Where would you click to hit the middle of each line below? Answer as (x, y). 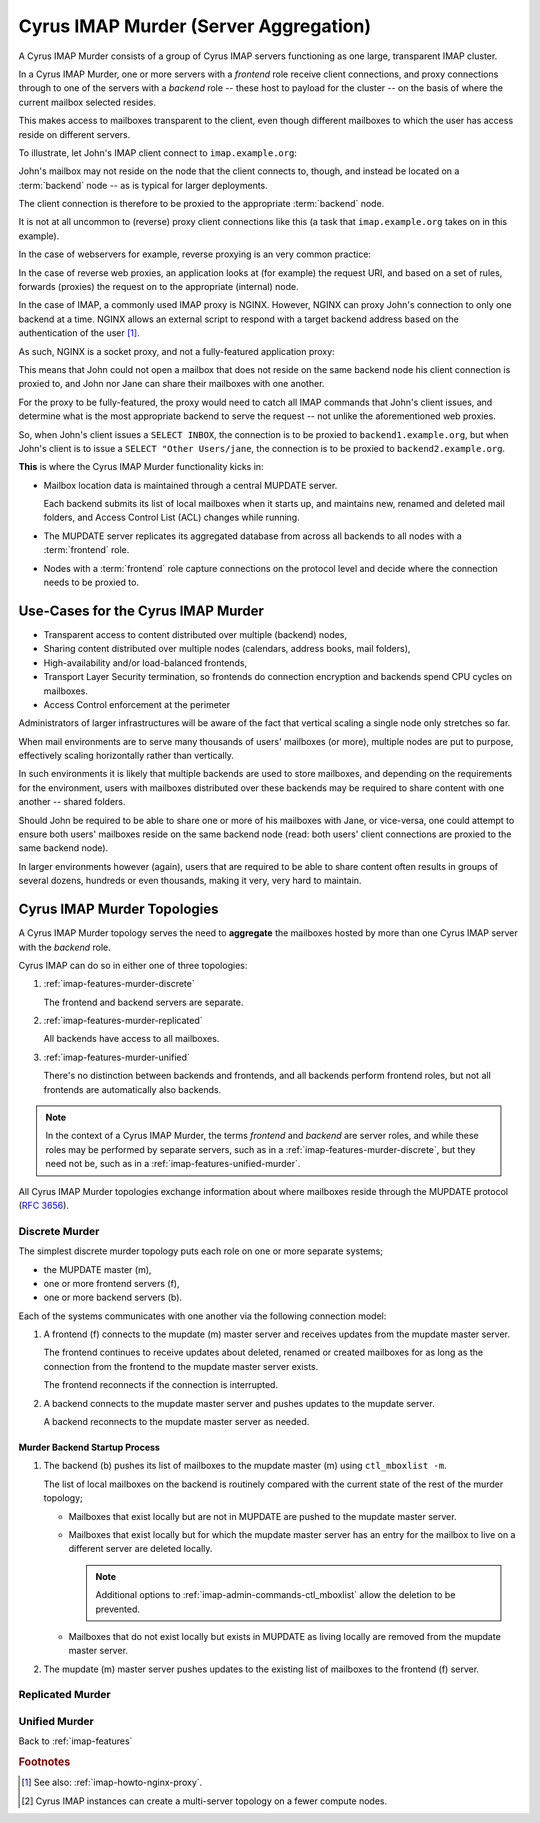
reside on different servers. (74, 134)
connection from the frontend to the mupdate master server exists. (181, 1366)
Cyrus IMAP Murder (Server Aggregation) (195, 26)
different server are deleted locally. (140, 1549)
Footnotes (44, 1762)
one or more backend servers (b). (113, 1297)
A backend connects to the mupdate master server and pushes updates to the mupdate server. (239, 1403)
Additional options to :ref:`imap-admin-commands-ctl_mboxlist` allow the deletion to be (275, 1595)
